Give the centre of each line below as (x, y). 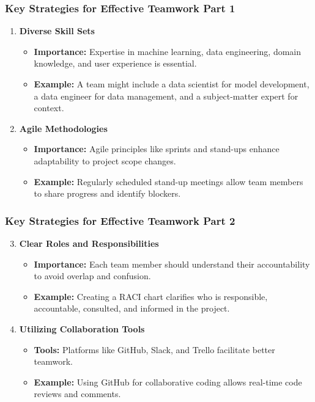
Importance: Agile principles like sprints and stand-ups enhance (157, 149)
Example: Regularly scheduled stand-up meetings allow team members (169, 181)
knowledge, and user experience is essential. (115, 63)
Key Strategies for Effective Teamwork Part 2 (120, 220)
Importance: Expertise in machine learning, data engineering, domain (168, 51)
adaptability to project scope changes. (105, 160)
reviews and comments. (77, 394)
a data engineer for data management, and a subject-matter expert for (166, 96)
